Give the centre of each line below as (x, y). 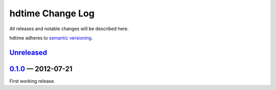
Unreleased (28, 52)
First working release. (32, 81)
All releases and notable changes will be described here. (69, 29)
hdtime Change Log (52, 13)
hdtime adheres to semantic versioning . (51, 38)
